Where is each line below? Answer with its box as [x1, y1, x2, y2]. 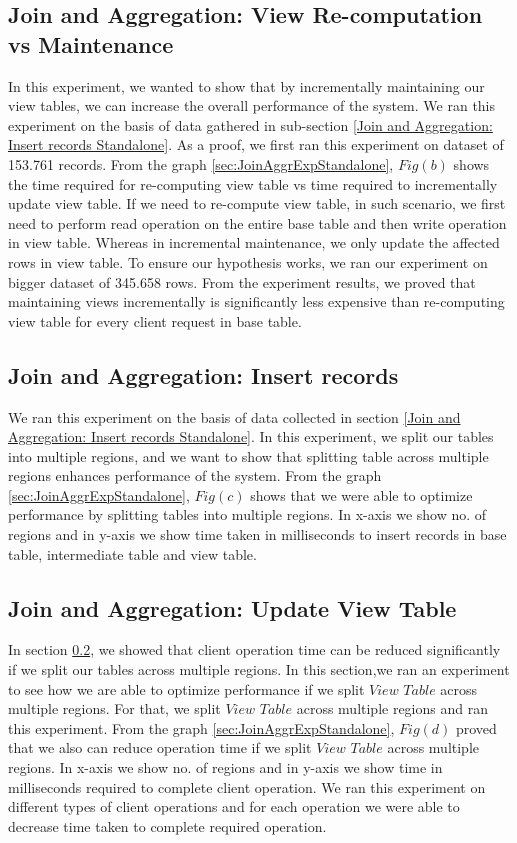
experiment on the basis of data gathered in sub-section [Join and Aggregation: [8, 114, 493, 135]
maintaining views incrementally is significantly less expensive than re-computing [8, 291, 505, 312]
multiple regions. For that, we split [8, 698, 221, 719]
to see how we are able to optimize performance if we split [8, 678, 365, 699]
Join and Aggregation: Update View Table [8, 592, 457, 623]
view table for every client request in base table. [8, 310, 302, 331]
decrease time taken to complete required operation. [8, 815, 327, 836]
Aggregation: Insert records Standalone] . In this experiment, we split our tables [8, 426, 494, 447]
